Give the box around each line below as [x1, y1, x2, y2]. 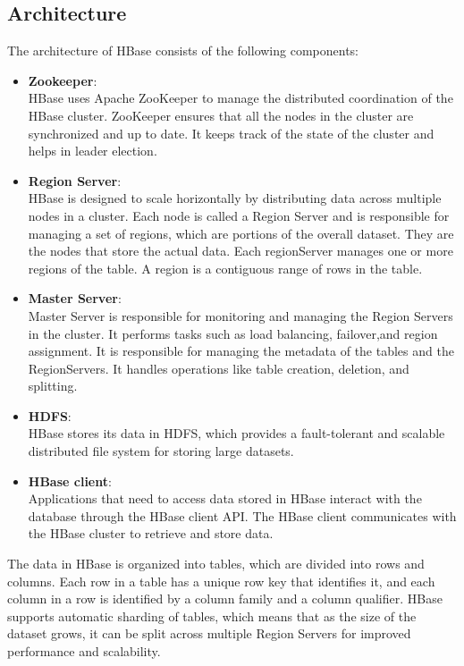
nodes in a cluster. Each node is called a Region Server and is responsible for [28, 206, 450, 224]
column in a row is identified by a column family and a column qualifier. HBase [7, 589, 443, 608]
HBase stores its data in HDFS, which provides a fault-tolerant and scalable [28, 424, 445, 443]
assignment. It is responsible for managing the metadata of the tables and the [28, 341, 454, 360]
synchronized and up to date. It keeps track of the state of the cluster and [28, 123, 434, 142]
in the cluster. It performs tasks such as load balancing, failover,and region [28, 324, 438, 342]
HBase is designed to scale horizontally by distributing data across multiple [28, 189, 442, 207]
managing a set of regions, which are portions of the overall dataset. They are [28, 223, 454, 242]
